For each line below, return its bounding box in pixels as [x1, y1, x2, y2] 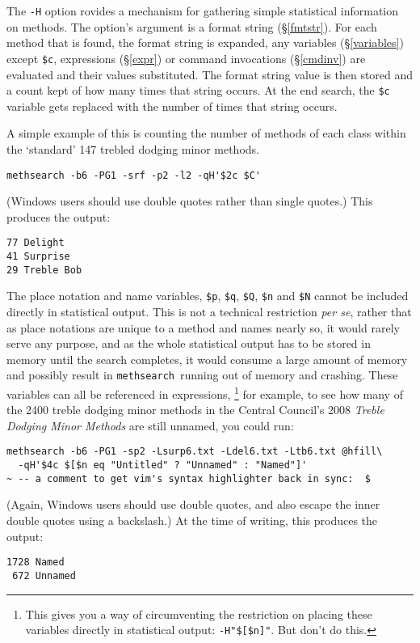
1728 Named [6, 556, 65, 569]
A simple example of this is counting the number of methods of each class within [6, 125, 406, 142]
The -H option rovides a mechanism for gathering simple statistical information [6, 2, 399, 19]
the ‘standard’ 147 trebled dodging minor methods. [6, 140, 259, 157]
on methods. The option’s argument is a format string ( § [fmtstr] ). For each [6, 18, 377, 35]
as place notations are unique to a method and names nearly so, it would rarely [6, 319, 400, 336]
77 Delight [6, 237, 65, 249]
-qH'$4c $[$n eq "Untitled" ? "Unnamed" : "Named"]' [18, 459, 308, 472]
